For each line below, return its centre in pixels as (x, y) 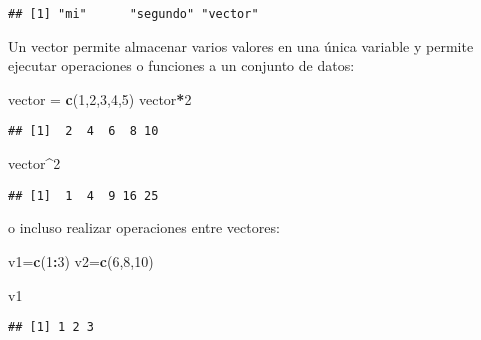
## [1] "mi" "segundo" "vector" (133, 14)
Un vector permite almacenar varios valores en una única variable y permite (241, 45)
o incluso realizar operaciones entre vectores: (144, 227)
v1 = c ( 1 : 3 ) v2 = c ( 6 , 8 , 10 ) (81, 260)
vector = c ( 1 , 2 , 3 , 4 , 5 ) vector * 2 (100, 98)
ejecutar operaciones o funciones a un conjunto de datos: (181, 65)
